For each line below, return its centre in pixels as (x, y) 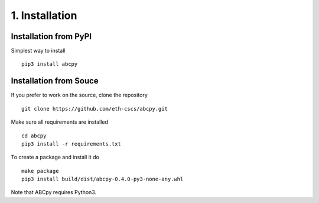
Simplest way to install (38, 51)
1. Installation (44, 15)
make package (40, 171)
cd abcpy (34, 136)
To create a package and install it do (55, 157)
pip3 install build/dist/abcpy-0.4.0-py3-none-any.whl (102, 179)
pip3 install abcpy (50, 64)
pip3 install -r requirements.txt (71, 144)
